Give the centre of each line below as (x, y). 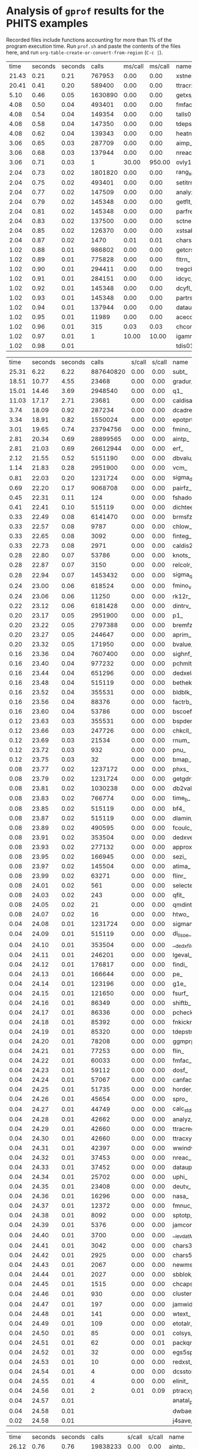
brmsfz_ (184, 517)
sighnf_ (183, 654)
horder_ (184, 1090)
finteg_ (182, 536)
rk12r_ (182, 596)
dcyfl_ (184, 288)
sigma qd (184, 575)
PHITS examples (47, 23)
